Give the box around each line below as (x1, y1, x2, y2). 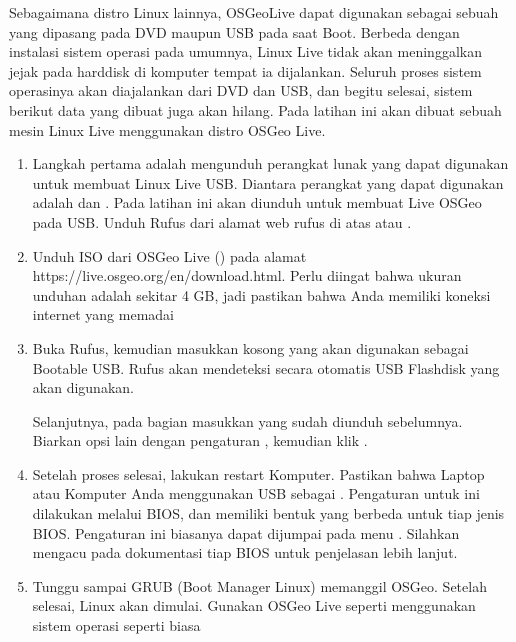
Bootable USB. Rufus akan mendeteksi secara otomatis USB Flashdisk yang (32, 357, 500, 378)
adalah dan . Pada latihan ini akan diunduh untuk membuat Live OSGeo (32, 192, 482, 213)
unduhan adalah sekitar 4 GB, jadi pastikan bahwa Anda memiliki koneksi (32, 284, 491, 305)
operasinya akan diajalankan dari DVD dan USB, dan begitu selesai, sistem (9, 80, 473, 101)
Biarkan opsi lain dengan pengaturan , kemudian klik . (32, 430, 368, 451)
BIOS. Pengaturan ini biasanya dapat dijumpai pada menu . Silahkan (32, 522, 460, 543)
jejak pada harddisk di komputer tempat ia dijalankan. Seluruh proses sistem (9, 60, 482, 81)
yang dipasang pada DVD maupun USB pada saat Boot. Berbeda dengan (9, 21, 460, 42)
